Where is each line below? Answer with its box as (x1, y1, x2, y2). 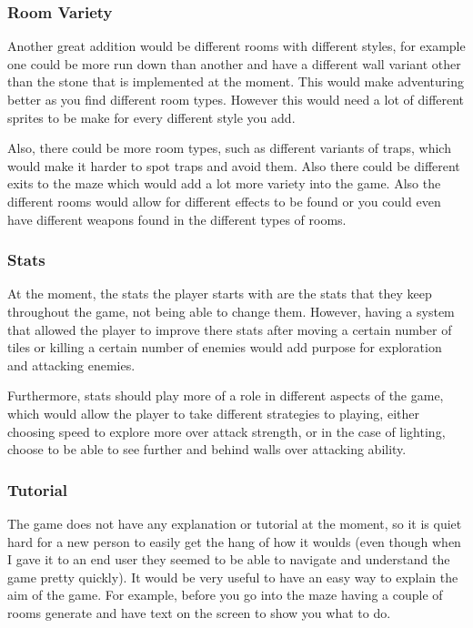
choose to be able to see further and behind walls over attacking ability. (7, 440, 407, 459)
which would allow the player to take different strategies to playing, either (7, 403, 419, 422)
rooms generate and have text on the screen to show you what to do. (7, 603, 391, 622)
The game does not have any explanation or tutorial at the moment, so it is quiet (7, 513, 462, 532)
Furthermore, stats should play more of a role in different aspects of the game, (7, 386, 444, 405)
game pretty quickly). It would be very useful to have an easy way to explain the (7, 567, 458, 586)
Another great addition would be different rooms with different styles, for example (7, 36, 466, 56)
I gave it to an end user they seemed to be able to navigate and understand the (7, 550, 450, 569)
